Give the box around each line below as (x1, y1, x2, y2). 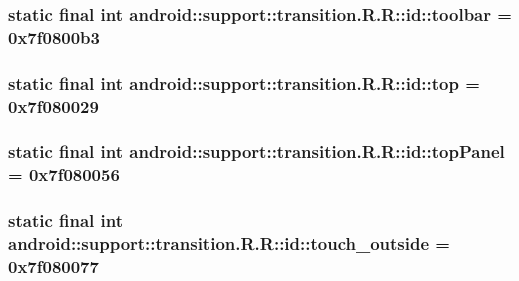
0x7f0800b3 (8, 24, 100, 49)
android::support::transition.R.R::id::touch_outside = (8, 231, 450, 256)
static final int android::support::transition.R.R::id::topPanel (8, 139, 505, 164)
